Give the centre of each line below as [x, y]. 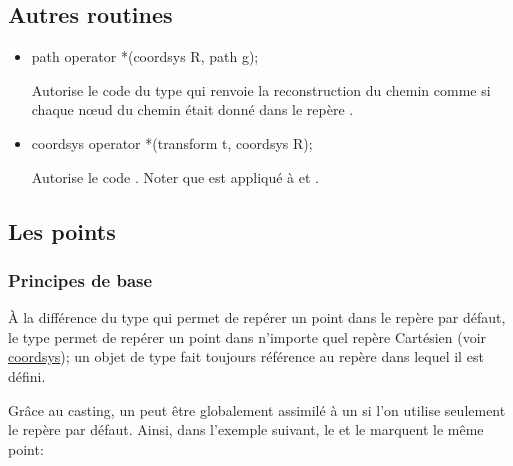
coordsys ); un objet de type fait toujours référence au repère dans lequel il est [246, 356]
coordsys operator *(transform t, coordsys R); [172, 142]
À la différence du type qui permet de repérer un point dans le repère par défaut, [257, 317]
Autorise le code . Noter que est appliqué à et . [175, 176]
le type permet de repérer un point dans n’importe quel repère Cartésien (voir [247, 336]
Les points [62, 230]
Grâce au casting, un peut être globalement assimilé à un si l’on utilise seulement [257, 409]
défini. [27, 375]
